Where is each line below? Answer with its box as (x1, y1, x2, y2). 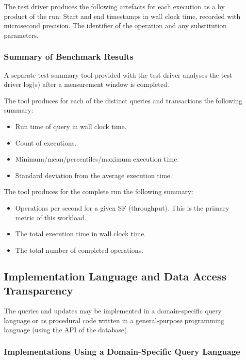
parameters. (4, 30, 39, 40)
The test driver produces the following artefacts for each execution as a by (4, 1, 225, 11)
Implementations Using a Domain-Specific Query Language (4, 345, 240, 357)
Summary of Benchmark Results (4, 50, 133, 63)
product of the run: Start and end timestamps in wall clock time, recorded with (4, 11, 241, 21)
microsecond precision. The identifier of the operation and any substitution (4, 20, 227, 31)
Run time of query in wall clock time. (15, 121, 127, 131)
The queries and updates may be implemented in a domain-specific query (4, 305, 222, 315)
